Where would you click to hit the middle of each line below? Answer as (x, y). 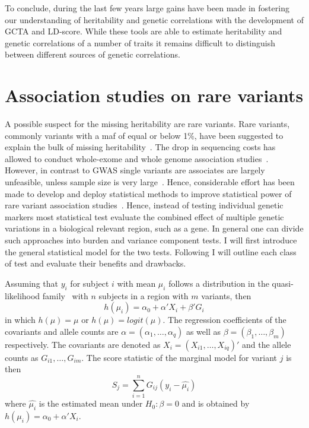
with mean (136, 283)
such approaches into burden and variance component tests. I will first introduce (151, 240)
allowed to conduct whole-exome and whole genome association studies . (137, 158)
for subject (90, 283)
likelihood (23, 295)
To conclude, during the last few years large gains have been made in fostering (147, 8)
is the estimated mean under (91, 403)
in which (20, 320)
